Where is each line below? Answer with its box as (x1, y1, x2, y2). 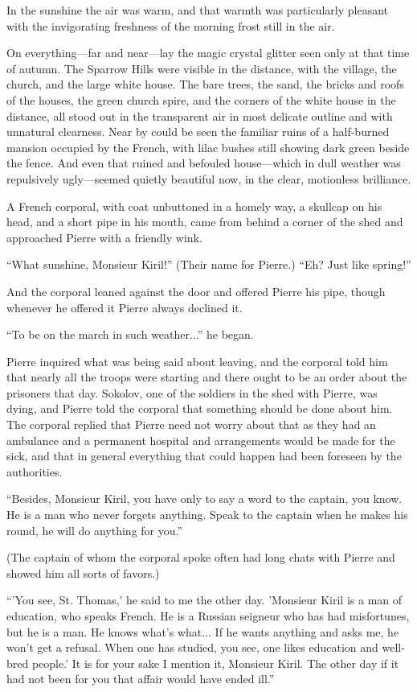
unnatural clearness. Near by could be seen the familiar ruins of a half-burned (6, 123, 390, 140)
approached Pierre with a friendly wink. (6, 229, 202, 245)
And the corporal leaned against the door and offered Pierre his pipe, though (6, 282, 386, 299)
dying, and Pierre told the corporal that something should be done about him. (6, 400, 393, 417)
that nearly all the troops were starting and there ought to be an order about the (6, 369, 407, 385)
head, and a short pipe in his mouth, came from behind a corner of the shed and (6, 213, 403, 230)
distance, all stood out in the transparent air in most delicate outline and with (6, 107, 393, 124)
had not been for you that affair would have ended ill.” (6, 670, 275, 687)
